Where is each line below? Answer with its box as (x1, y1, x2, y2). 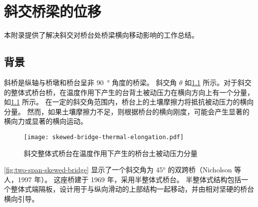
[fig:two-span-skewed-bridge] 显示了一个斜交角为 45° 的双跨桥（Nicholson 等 (4, 164, 242, 175)
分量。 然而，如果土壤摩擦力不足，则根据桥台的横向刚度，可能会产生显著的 (4, 106, 250, 116)
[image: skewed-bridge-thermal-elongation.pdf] (24, 133, 184, 141)
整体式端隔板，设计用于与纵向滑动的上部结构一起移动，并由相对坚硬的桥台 (10, 184, 254, 194)
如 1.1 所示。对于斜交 (185, 77, 252, 87)
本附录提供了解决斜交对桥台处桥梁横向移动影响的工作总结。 (4, 30, 198, 40)
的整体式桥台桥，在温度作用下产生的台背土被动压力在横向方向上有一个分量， (4, 87, 254, 97)
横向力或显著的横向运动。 (4, 116, 87, 126)
